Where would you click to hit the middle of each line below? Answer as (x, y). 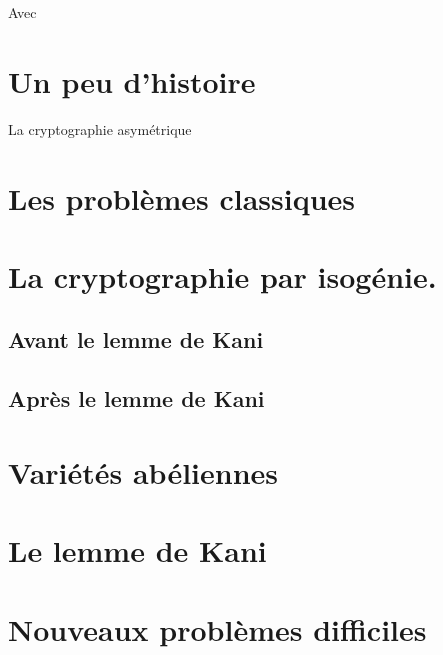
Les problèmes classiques (182, 197)
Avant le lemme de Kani (136, 339)
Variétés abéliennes (143, 471)
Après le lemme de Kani (136, 398)
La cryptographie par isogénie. (222, 275)
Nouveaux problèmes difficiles (217, 628)
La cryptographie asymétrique (100, 128)
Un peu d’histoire (132, 80)
